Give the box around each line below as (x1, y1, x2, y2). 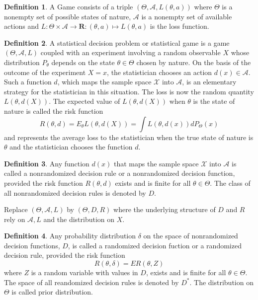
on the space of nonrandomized (143, 230, 238, 241)
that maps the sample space (114, 158, 199, 168)
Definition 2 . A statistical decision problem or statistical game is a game (4, 37, 230, 48)
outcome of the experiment (4, 67, 86, 77)
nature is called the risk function (4, 105, 103, 116)
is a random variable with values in (31, 267, 138, 278)
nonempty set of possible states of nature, (4, 11, 131, 21)
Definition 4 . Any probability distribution (4, 230, 136, 241)
